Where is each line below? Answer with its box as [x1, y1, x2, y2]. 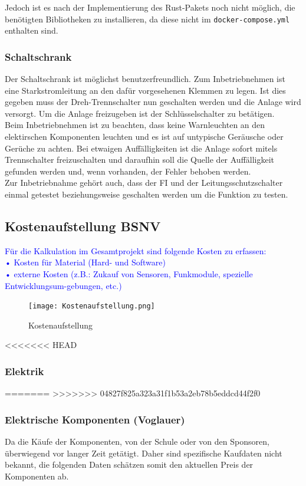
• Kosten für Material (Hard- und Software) [5, 256, 166, 268]
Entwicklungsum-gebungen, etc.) [5, 279, 122, 291]
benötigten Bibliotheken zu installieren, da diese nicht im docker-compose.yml [5, 12, 290, 25]
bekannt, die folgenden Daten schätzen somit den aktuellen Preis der [5, 458, 254, 471]
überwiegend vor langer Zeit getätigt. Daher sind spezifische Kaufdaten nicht [5, 446, 282, 459]
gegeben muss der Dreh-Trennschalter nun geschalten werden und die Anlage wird [5, 96, 301, 108]
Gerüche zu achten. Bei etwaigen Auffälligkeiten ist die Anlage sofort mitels [5, 142, 278, 154]
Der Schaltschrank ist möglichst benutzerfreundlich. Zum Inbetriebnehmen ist [5, 73, 285, 85]
